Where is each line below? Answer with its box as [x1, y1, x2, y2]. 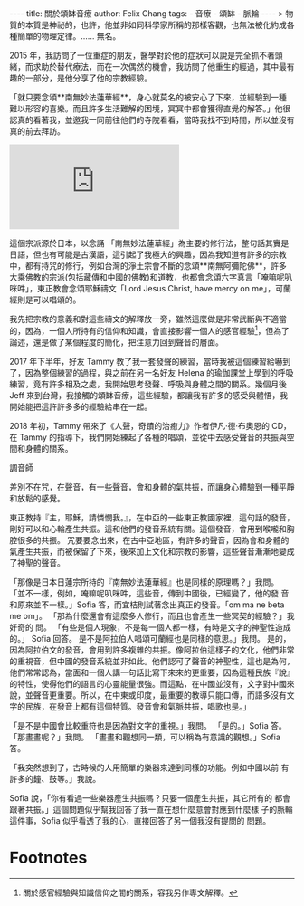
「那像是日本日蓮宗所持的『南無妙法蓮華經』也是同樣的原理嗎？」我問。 [9, 577, 279, 587]
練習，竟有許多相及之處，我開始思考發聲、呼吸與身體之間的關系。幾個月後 [9, 378, 287, 389]
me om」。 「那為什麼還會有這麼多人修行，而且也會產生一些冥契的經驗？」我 [9, 610, 295, 621]
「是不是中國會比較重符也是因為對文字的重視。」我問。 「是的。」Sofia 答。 [9, 720, 287, 730]
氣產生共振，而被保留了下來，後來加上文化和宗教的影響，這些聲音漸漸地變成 [9, 546, 295, 557]
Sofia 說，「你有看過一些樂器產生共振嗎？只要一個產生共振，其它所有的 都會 [9, 792, 291, 803]
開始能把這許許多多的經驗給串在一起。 [9, 401, 152, 412]
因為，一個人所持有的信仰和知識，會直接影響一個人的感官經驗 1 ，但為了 [24, 324, 290, 336]
